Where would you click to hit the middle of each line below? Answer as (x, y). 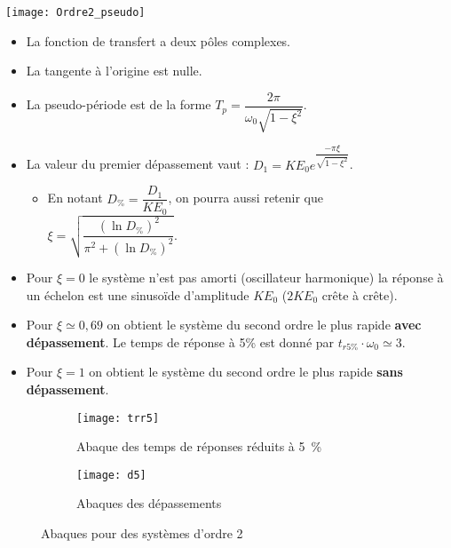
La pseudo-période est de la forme (119, 104)
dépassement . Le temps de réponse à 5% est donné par (180, 342)
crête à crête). (360, 294)
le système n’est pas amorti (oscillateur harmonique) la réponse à (266, 278)
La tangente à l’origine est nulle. (114, 71)
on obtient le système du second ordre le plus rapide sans (246, 372)
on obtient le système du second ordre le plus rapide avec (264, 325)
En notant (75, 198)
